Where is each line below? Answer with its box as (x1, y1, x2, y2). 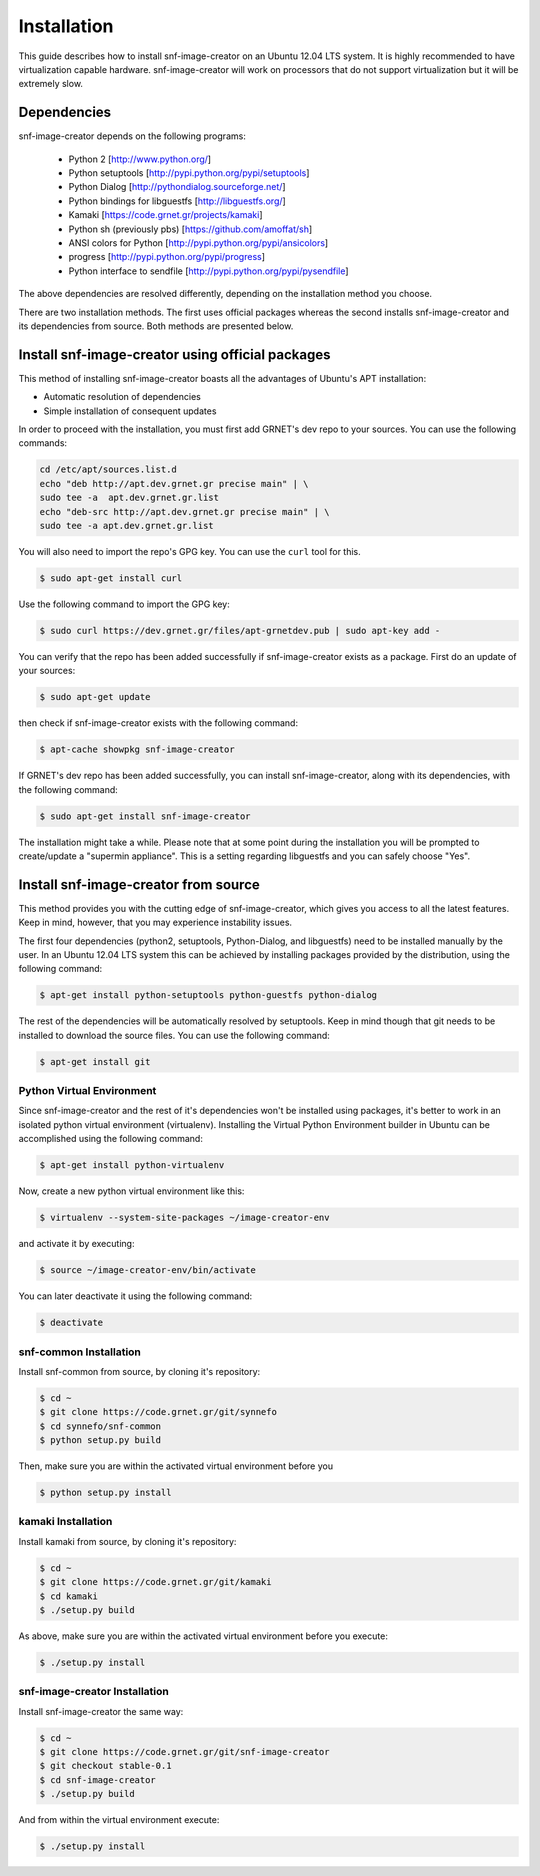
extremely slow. (18, 78, 84, 90)
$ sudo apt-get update (39, 691, 151, 703)
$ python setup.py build (39, 1435, 162, 1446)
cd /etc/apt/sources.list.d (39, 464, 177, 475)
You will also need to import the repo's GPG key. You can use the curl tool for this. (18, 545, 362, 557)
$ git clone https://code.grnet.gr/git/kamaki (39, 1576, 272, 1588)
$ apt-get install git (39, 1056, 151, 1067)
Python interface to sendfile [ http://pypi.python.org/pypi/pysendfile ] (68, 265, 349, 277)
